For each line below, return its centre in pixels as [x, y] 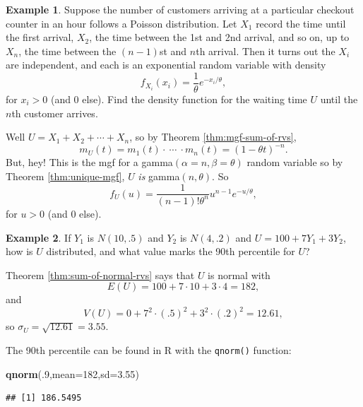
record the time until [301, 23]
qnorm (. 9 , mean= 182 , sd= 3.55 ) [72, 373]
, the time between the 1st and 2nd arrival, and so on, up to [219, 37]
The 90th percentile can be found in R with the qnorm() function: [149, 349]
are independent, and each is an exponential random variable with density [166, 65]
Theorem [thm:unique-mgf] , [65, 176]
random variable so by [295, 162]
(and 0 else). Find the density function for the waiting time [179, 99]
